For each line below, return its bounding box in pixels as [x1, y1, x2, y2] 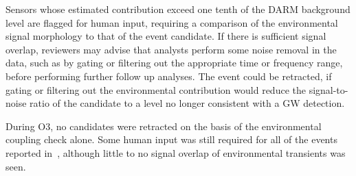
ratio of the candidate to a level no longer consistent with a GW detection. [30, 96, 345, 110]
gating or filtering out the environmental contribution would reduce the [5, 82, 306, 97]
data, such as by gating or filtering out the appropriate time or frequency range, [5, 55, 343, 70]
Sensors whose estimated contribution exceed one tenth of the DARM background [5, 2, 351, 16]
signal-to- [309, 82, 348, 97]
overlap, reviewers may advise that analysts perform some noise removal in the [5, 42, 337, 56]
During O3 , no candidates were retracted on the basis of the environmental [5, 118, 322, 133]
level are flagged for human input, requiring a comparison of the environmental [5, 15, 338, 29]
